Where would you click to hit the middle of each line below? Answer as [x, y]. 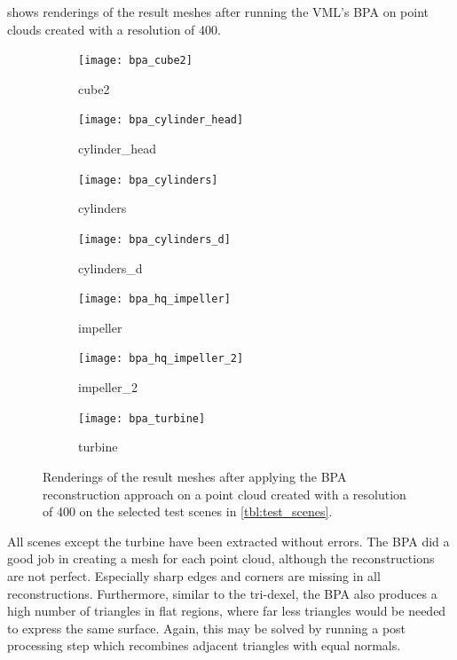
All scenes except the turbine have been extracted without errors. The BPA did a [228, 541]
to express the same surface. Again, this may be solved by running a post [207, 628]
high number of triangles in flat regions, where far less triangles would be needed [227, 611]
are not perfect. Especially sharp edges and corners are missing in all [194, 575]
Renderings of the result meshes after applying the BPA [195, 476]
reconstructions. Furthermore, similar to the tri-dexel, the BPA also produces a [222, 593]
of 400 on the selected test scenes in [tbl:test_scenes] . [188, 511]
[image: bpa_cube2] [135, 61]
